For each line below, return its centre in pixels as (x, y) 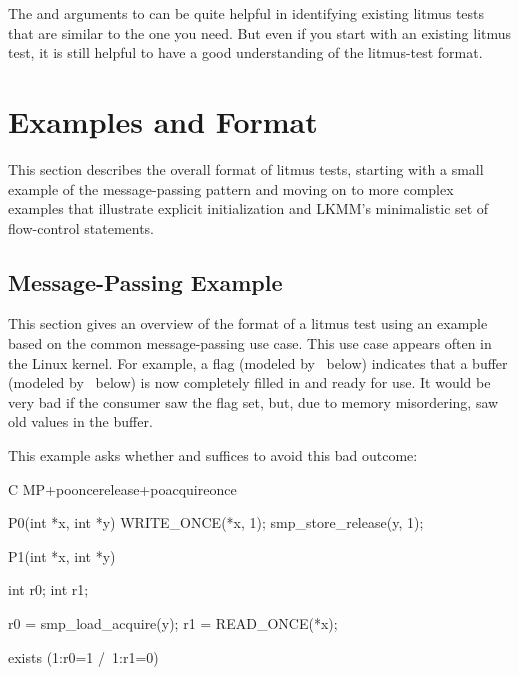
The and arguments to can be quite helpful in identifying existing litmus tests (246, 13)
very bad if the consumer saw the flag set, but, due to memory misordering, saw (253, 401)
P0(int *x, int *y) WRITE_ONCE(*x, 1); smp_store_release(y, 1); (216, 522)
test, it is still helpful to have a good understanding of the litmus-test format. (245, 52)
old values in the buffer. (80, 421)
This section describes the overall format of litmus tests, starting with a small (246, 168)
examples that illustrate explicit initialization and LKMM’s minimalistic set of (248, 208)
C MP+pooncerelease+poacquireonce (122, 488)
